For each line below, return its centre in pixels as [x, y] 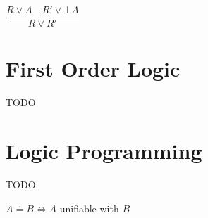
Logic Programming [104, 150]
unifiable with [89, 208]
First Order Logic [93, 69]
